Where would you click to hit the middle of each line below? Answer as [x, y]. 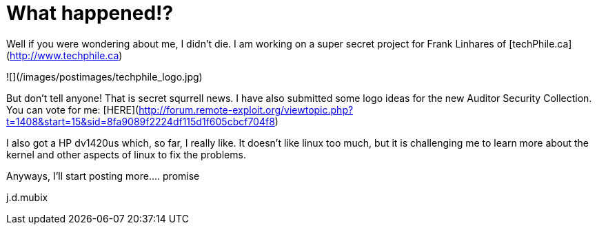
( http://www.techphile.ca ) [64, 55]
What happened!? [90, 13]
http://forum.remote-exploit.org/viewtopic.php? [246, 109]
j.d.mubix [27, 197]
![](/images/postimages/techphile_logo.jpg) [104, 76]
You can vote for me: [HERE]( [73, 109]
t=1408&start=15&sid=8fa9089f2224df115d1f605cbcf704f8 [141, 121]
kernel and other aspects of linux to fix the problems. [126, 154]
